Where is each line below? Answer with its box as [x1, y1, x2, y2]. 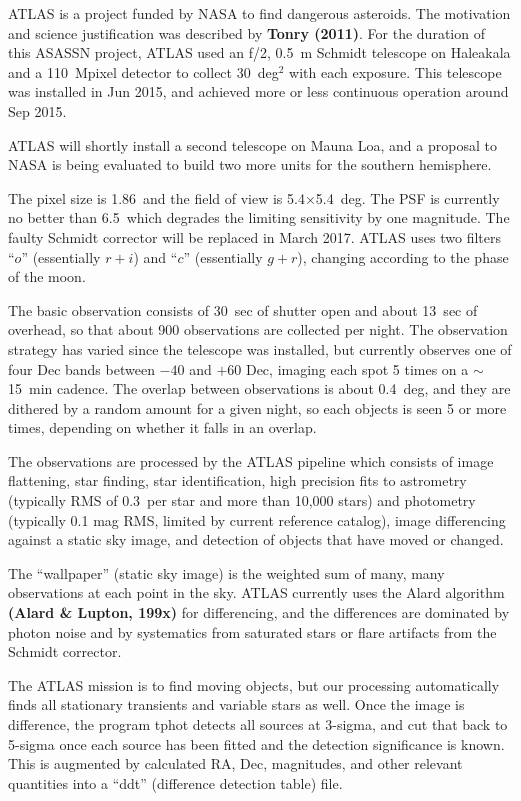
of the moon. [8, 266, 86, 287]
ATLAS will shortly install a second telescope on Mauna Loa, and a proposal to [8, 134, 497, 155]
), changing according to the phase [297, 246, 509, 267]
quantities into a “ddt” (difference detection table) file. [8, 772, 343, 793]
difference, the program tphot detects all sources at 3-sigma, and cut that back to [8, 714, 508, 734]
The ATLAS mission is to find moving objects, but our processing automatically [8, 674, 500, 695]
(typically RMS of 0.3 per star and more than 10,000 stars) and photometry [8, 490, 476, 511]
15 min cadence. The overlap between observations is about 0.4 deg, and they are [8, 378, 511, 399]
